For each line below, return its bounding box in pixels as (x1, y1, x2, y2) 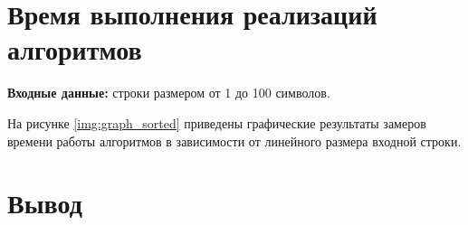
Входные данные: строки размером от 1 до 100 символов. (7, 83, 330, 102)
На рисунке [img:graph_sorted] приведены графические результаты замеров (7, 113, 426, 132)
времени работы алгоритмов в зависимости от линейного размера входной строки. (7, 131, 462, 150)
